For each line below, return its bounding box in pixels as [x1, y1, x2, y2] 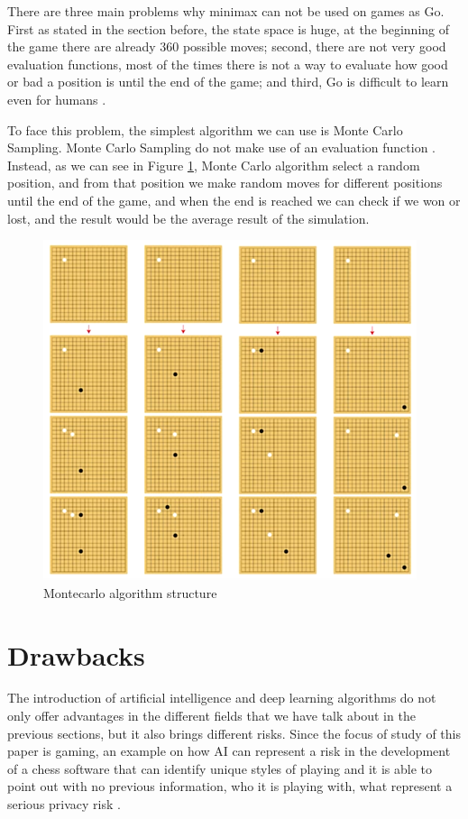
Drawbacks [7, 636, 145, 673]
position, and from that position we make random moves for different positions [7, 173, 443, 192]
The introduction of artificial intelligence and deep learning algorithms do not [7, 688, 436, 707]
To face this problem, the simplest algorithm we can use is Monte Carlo [7, 120, 403, 139]
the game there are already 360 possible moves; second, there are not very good [7, 37, 446, 56]
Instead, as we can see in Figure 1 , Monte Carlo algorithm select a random [7, 155, 420, 174]
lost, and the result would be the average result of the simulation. [7, 208, 370, 227]
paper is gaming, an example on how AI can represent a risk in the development [7, 741, 451, 760]
